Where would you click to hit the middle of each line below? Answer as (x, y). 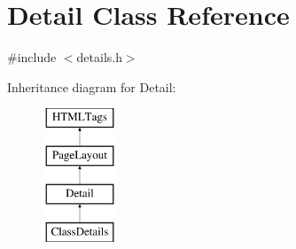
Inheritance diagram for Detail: (92, 86)
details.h (99, 57)
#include (32, 57)
